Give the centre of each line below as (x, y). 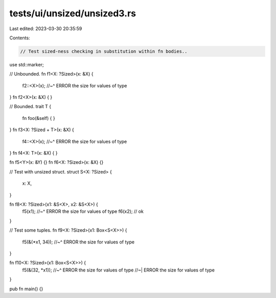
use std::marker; (27, 64)
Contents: (20, 38)
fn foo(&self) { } (39, 118)
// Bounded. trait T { (30, 107)
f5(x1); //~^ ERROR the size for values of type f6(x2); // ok (83, 211)
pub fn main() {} (26, 289)
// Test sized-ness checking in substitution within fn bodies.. (104, 51)
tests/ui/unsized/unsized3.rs (73, 13)
